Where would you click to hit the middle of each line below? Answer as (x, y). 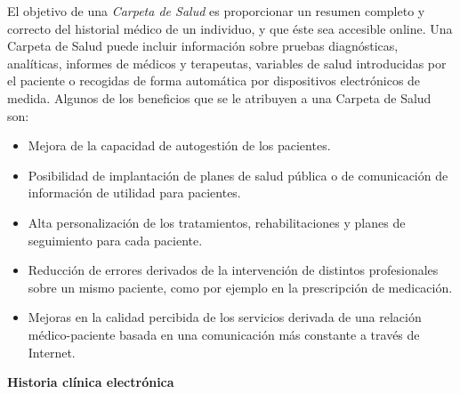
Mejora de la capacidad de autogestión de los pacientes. (179, 145)
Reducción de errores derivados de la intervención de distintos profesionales (233, 270)
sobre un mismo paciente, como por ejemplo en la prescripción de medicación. (240, 287)
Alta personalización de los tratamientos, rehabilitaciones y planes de (217, 222)
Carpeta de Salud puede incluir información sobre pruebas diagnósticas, (203, 46)
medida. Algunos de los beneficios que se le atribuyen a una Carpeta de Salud (219, 97)
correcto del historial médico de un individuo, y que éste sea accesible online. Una (230, 28)
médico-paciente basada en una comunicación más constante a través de (224, 334)
